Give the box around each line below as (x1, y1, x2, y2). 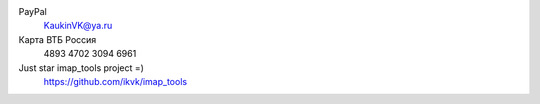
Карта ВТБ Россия (18, 33, 97, 45)
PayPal (18, 6, 47, 17)
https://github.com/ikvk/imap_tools (43, 75, 188, 87)
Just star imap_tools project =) (18, 61, 145, 74)
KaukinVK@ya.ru (43, 20, 113, 32)
